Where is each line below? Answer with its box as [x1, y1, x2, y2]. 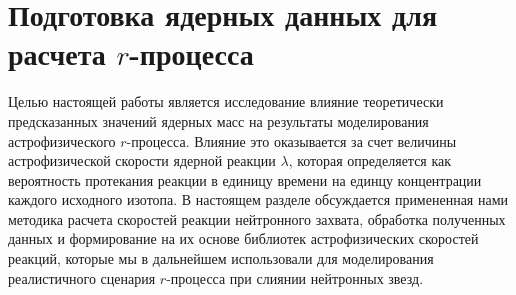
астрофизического [8, 130, 116, 151]
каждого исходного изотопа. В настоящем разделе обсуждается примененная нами [8, 189, 509, 210]
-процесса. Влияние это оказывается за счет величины [126, 130, 457, 151]
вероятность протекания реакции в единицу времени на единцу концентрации [8, 169, 482, 190]
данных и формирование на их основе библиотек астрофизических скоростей [8, 228, 479, 249]
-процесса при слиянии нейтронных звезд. [166, 267, 424, 288]
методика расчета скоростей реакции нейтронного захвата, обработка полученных [8, 208, 506, 229]
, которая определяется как [288, 150, 452, 171]
